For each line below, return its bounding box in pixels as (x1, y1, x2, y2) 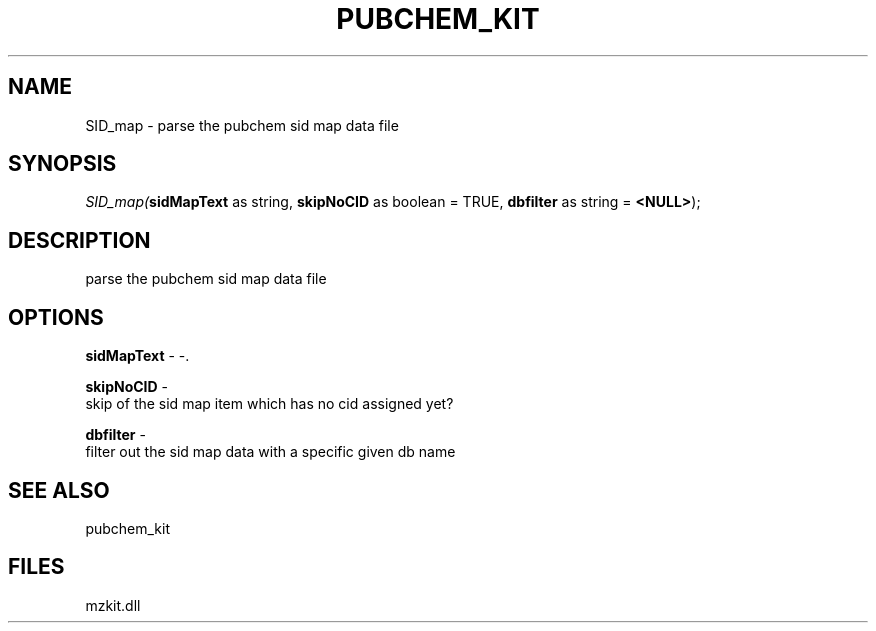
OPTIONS (8, 304, 104, 330)
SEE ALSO (8, 477, 110, 503)
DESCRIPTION (8, 227, 151, 253)
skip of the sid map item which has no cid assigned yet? (85, 395, 454, 413)
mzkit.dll (85, 596, 141, 614)
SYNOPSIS (8, 151, 117, 177)
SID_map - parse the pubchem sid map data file (85, 116, 399, 134)
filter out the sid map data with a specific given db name (85, 443, 456, 461)
